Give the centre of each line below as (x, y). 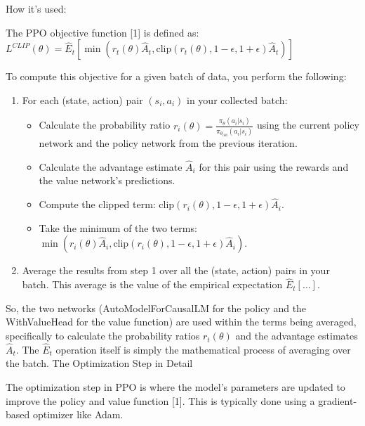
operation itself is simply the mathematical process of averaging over (203, 349)
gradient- (338, 400)
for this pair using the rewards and (274, 166)
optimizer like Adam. (78, 414)
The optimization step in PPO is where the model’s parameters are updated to (175, 387)
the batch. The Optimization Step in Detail (99, 363)
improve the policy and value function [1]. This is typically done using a (160, 400)
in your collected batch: (237, 99)
